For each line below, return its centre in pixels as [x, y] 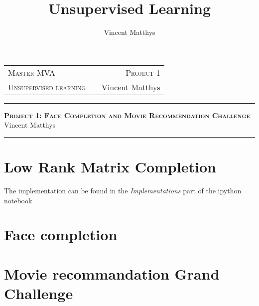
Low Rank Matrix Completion [110, 167]
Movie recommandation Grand [112, 273]
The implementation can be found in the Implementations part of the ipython [123, 191]
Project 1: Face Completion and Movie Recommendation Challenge [127, 115]
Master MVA [32, 72]
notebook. [19, 200]
